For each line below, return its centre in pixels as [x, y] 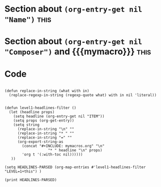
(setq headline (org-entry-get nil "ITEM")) [59, 117]
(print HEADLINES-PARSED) [31, 180]
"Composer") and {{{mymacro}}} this [78, 52]
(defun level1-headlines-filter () [40, 108]
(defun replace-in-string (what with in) [47, 91]
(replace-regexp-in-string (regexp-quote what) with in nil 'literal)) [83, 95]
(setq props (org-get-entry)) [44, 121]
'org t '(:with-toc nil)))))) [52, 155]
